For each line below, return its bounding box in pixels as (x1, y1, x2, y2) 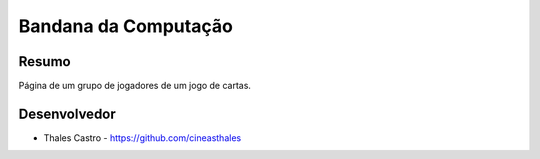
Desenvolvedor (18, 105, 117, 122)
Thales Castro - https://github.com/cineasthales (43, 131, 242, 144)
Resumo (18, 53, 71, 70)
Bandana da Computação (18, 15, 234, 37)
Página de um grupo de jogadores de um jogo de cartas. (18, 80, 252, 92)
